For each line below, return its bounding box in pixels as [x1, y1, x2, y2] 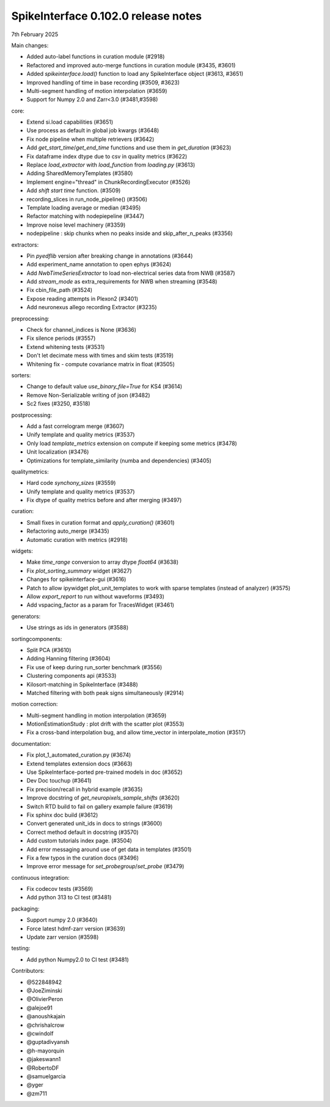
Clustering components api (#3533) [26, 672, 117, 680]
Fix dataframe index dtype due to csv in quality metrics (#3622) [26, 152, 188, 160]
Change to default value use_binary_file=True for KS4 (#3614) [26, 383, 183, 390]
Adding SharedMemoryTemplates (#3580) [26, 170, 133, 177]
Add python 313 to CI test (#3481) [26, 894, 112, 901]
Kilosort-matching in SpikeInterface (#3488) [26, 680, 139, 688]
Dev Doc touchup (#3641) [26, 777, 92, 784]
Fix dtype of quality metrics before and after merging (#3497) [26, 497, 182, 504]
